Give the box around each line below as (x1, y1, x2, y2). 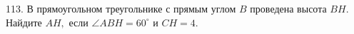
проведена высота (250, 1, 327, 15)
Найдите (6, 15, 42, 29)
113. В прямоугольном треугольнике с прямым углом (6, 1, 236, 15)
